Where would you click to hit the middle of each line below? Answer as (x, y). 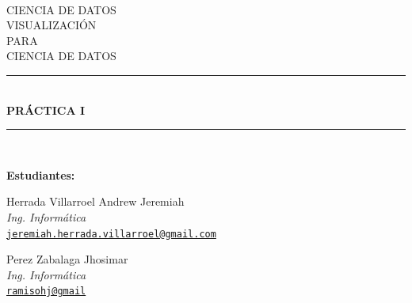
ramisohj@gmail (46, 292)
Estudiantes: (41, 174)
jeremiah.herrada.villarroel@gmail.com (111, 234)
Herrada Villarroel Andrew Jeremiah (95, 201)
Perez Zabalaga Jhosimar (67, 259)
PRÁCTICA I (46, 110)
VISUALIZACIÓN (51, 25)
